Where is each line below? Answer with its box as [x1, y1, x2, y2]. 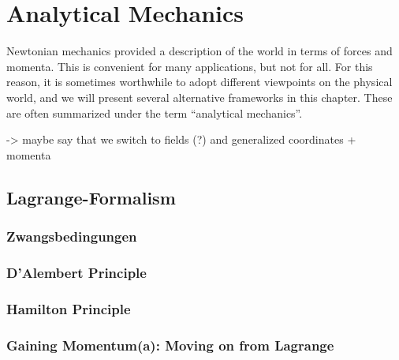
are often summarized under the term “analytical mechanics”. [6, 104, 303, 121]
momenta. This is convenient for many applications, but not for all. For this [6, 58, 373, 74]
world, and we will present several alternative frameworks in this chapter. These [6, 88, 393, 105]
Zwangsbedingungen [6, 226, 137, 246]
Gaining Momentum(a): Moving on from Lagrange [6, 335, 334, 354]
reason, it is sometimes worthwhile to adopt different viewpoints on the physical [6, 73, 393, 90]
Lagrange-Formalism [6, 185, 176, 209]
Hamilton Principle [6, 298, 131, 318]
